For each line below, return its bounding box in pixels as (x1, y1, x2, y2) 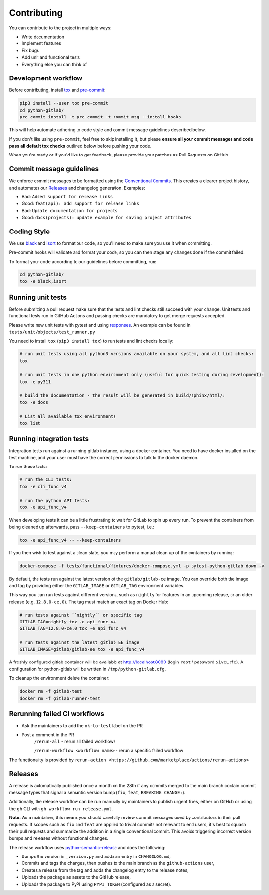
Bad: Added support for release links (21, 194, 113, 200)
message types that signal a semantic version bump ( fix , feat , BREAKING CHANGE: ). (9, 789, 186, 795)
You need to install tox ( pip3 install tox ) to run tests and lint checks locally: (9, 338, 174, 344)
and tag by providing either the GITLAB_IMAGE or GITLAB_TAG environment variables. (9, 583, 185, 588)
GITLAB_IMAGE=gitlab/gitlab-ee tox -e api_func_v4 (19, 647, 145, 652)
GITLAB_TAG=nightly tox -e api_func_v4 (19, 619, 116, 624)
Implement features (21, 40, 61, 46)
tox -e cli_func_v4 (19, 484, 67, 489)
